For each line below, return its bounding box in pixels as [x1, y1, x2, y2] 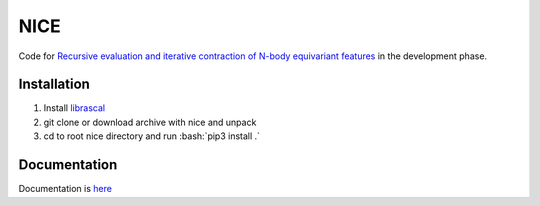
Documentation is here [18, 183, 112, 195]
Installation [18, 76, 90, 93]
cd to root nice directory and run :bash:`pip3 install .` [43, 130, 260, 142]
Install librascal [43, 102, 105, 114]
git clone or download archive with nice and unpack [43, 116, 257, 128]
